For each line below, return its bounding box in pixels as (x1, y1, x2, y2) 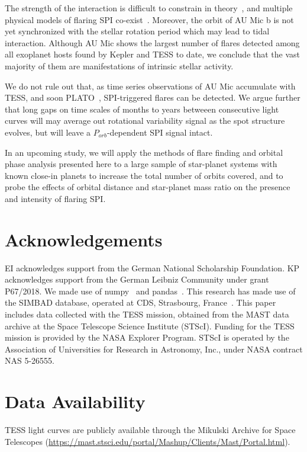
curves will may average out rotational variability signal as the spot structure (5, 114, 285, 127)
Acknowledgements (5, 227, 163, 251)
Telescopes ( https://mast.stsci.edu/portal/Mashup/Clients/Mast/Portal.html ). (5, 435, 290, 447)
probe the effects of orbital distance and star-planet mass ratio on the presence (5, 181, 290, 193)
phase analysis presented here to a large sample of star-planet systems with (5, 158, 277, 170)
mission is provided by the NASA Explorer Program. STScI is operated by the (5, 331, 289, 344)
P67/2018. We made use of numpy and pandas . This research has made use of (5, 284, 296, 297)
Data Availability (5, 389, 146, 413)
